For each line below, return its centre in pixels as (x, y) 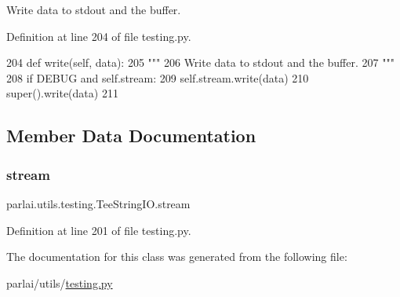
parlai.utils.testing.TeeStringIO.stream (98, 203)
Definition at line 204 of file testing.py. (99, 36)
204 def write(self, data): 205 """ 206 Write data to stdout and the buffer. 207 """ (200, 62)
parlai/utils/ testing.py (60, 282)
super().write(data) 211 (62, 93)
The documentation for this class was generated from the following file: (177, 257)
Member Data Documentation (131, 136)
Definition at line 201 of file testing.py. (99, 230)
